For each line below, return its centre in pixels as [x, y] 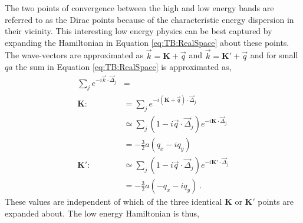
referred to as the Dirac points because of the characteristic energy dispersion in [149, 19]
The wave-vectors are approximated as [74, 55]
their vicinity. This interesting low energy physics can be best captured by [139, 31]
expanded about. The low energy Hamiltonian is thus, [102, 213]
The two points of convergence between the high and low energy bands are [139, 8]
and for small [274, 55]
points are [276, 202]
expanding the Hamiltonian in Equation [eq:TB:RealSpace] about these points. [147, 42]
